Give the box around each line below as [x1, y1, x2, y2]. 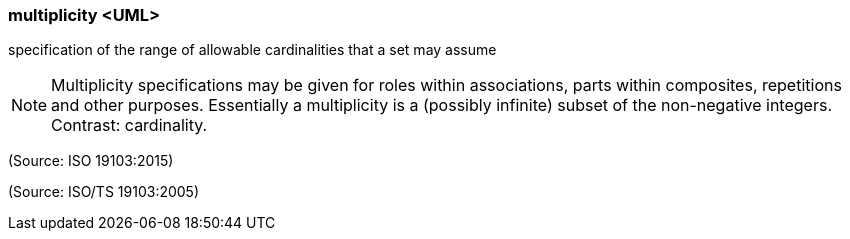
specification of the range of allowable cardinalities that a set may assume [8, 41, 497, 59]
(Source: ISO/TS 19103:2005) [8, 183, 200, 201]
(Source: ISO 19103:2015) [8, 152, 174, 170]
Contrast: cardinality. [51, 115, 208, 136]
